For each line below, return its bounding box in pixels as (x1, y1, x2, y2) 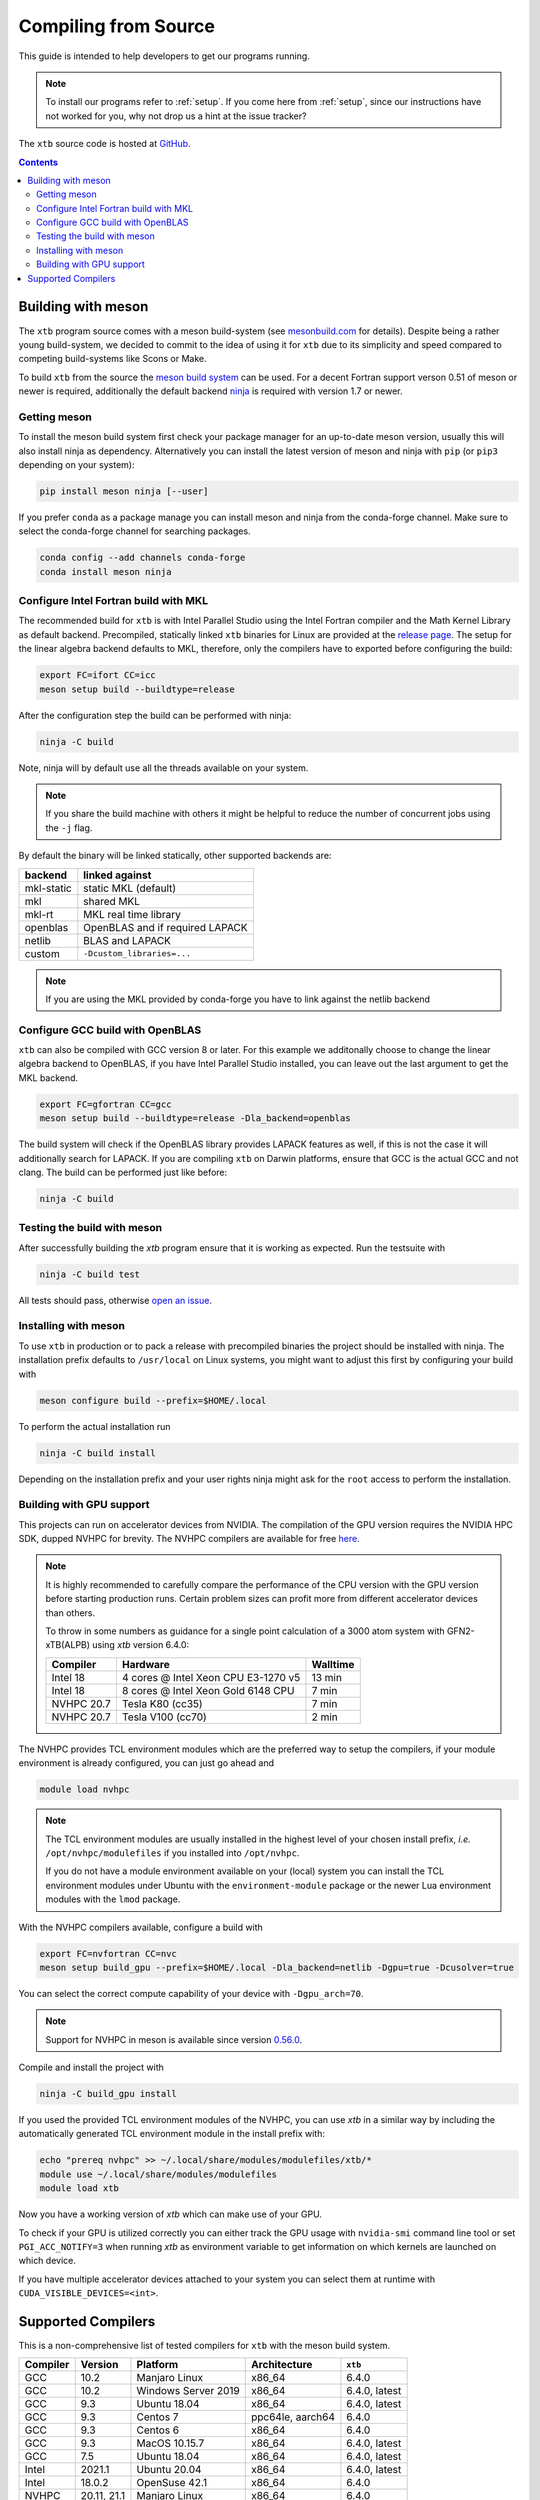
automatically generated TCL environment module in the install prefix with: (18, 2128, 325, 2140)
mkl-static (24, 881, 72, 895)
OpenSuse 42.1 (136, 2476, 208, 2490)
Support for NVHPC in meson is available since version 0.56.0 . (45, 2033, 303, 2045)
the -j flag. (45, 821, 93, 834)
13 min (311, 1670, 342, 1684)
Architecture (250, 2358, 313, 2372)
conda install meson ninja (39, 566, 172, 577)
